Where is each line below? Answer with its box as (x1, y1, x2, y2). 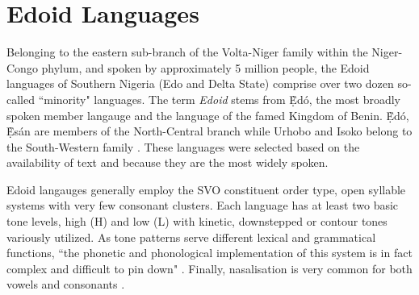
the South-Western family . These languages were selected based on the (6, 138, 360, 155)
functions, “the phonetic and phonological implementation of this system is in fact (6, 244, 413, 261)
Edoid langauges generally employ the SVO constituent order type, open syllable (6, 181, 406, 197)
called (6, 90, 35, 107)
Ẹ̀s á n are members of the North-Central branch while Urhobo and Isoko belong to (6, 123, 413, 139)
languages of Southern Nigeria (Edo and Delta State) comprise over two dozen (6, 75, 394, 92)
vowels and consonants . (6, 276, 125, 293)
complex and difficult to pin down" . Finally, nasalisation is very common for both (6, 260, 413, 276)
